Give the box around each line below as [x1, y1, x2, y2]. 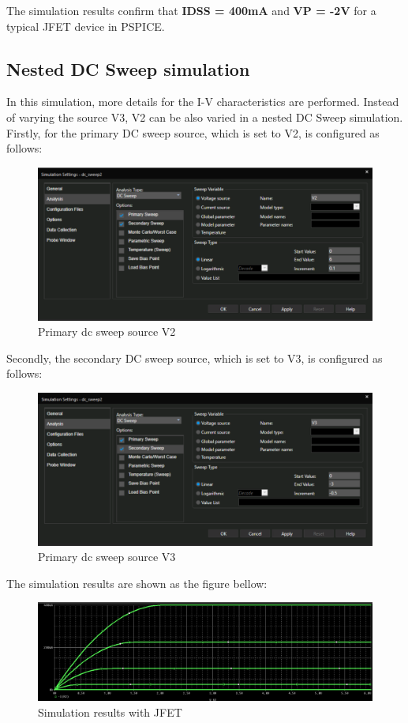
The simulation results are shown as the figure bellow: [6, 574, 268, 591]
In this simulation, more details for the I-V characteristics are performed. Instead [6, 93, 399, 110]
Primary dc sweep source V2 [38, 323, 176, 340]
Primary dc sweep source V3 [38, 548, 176, 565]
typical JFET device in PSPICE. [6, 17, 165, 34]
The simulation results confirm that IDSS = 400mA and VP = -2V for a [6, 2, 376, 18]
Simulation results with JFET [38, 703, 182, 720]
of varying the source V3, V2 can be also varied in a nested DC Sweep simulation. [6, 108, 403, 125]
